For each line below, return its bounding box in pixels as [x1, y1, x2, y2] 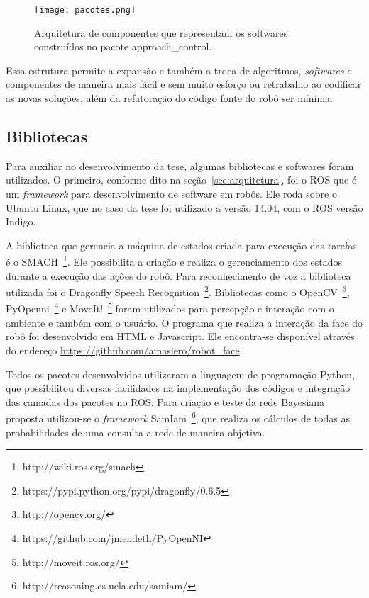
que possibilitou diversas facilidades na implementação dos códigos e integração [6, 380, 351, 395]
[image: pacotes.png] [34, 5, 136, 15]
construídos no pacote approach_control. [34, 39, 212, 54]
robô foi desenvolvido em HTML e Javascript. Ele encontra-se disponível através [6, 329, 355, 344]
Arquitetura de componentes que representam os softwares [34, 25, 288, 40]
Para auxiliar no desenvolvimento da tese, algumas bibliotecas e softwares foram [6, 158, 354, 173]
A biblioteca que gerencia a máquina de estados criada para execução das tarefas [6, 237, 357, 252]
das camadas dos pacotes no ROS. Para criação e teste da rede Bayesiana [6, 394, 325, 409]
